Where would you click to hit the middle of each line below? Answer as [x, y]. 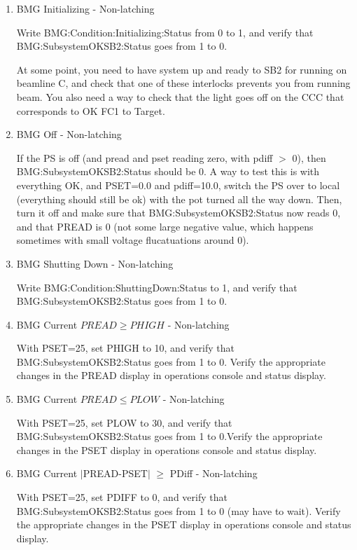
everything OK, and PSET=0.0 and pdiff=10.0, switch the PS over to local [178, 185]
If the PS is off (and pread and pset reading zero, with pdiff [145, 157]
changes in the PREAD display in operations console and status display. [171, 375]
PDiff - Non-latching [213, 473]
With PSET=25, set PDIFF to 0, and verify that [122, 497]
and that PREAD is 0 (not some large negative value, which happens [165, 226]
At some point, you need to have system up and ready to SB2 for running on [182, 69]
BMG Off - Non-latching [69, 134]
